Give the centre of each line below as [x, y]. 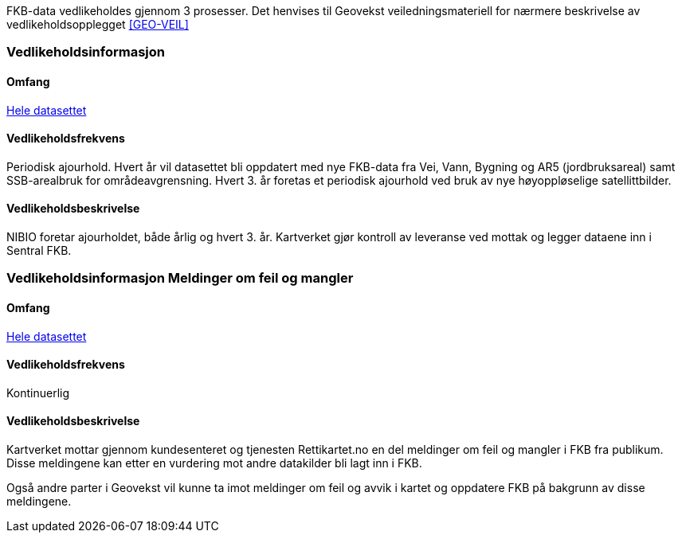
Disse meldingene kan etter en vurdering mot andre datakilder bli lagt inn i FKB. [214, 463]
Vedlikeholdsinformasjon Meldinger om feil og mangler [180, 278]
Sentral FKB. [39, 251]
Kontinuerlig [38, 393]
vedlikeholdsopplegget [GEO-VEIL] [98, 24]
